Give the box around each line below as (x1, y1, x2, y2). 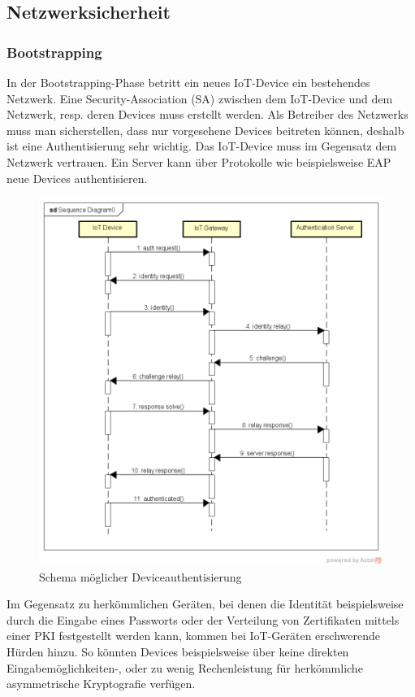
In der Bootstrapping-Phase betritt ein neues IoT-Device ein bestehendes (6, 74, 370, 90)
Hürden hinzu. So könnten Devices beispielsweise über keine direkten (6, 643, 349, 660)
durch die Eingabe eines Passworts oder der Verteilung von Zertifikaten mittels (6, 611, 400, 628)
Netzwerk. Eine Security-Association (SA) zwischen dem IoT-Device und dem (6, 89, 393, 107)
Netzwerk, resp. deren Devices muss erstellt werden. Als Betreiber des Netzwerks (6, 106, 409, 123)
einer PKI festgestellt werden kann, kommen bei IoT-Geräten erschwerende (6, 627, 380, 644)
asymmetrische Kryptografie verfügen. (6, 675, 196, 692)
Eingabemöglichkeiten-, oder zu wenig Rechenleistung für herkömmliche (6, 659, 363, 676)
